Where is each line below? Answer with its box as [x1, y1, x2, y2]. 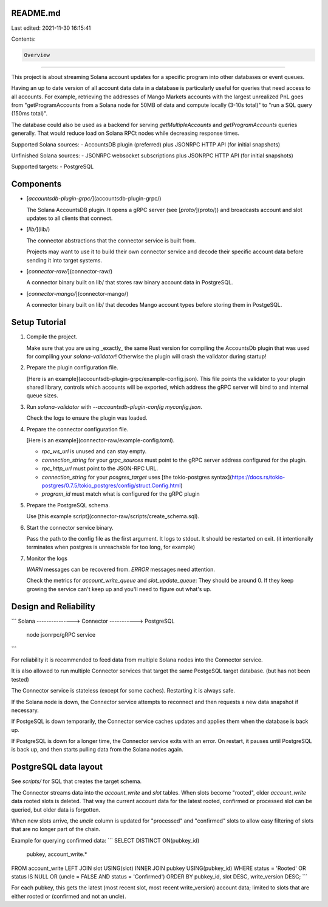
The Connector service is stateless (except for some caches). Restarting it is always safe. [11, 687, 235, 694]
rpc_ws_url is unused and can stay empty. [41, 448, 147, 455]
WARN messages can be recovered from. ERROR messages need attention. [26, 566, 216, 573]
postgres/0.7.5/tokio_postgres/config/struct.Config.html [41, 482, 181, 489]
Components [11, 179, 62, 190]
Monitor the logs [26, 555, 68, 562]
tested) [11, 676, 30, 683]
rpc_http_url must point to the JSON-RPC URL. [41, 465, 158, 472]
